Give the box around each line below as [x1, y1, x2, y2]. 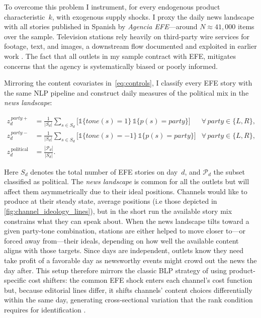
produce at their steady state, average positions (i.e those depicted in [4, 196, 217, 206]
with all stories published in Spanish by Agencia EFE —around [4, 21, 198, 32]
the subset [213, 166, 245, 177]
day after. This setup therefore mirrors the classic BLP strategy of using [4, 265, 227, 275]
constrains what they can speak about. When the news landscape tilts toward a [4, 215, 249, 226]
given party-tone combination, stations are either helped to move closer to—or [4, 225, 245, 236]
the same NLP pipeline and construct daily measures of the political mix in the [4, 87, 249, 98]
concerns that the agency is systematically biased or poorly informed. [4, 60, 218, 71]
